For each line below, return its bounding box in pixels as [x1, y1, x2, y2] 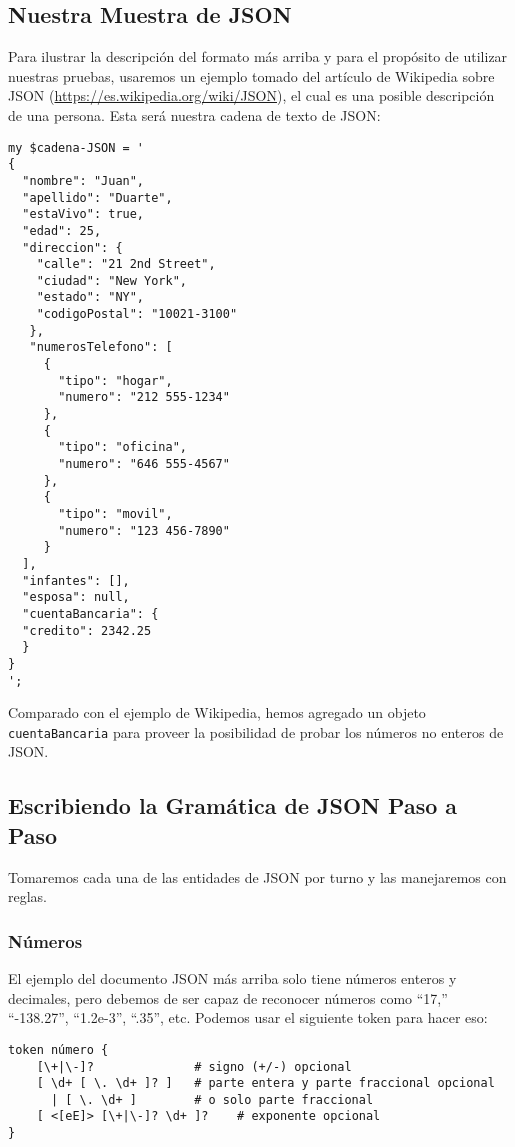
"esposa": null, [22, 590, 130, 605]
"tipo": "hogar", [58, 373, 173, 388]
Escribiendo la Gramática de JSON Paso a [8, 790, 458, 821]
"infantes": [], [22, 573, 130, 588]
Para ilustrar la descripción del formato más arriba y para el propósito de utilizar [8, 46, 508, 67]
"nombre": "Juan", [22, 173, 145, 188]
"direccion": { [22, 240, 123, 255]
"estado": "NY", [36, 290, 145, 305]
